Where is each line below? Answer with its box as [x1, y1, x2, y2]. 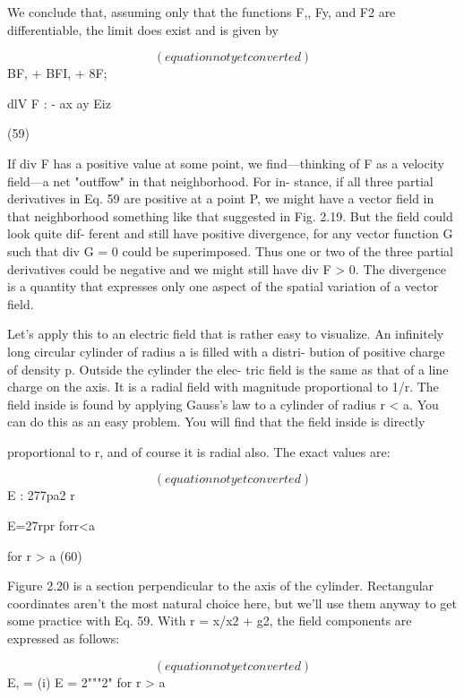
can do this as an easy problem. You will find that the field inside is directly [7, 412, 425, 431]
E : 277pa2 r [7, 486, 75, 504]
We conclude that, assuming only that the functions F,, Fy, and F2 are [7, 3, 396, 21]
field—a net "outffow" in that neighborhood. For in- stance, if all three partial [7, 171, 434, 190]
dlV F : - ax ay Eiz [7, 93, 111, 112]
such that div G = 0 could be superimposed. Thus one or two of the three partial [7, 241, 453, 260]
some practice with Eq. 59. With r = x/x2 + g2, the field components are [7, 611, 412, 630]
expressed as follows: [7, 629, 120, 648]
